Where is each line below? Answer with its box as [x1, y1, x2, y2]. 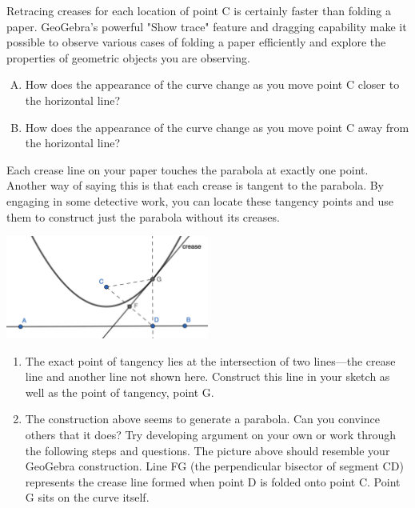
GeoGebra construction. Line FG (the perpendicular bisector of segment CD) [25, 458, 404, 474]
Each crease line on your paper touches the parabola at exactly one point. [6, 161, 369, 178]
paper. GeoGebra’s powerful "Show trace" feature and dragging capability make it [6, 18, 407, 34]
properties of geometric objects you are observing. [6, 49, 250, 66]
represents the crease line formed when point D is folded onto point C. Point [25, 473, 401, 490]
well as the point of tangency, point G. [25, 383, 214, 400]
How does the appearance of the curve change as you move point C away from [25, 118, 409, 135]
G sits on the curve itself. [25, 489, 150, 506]
